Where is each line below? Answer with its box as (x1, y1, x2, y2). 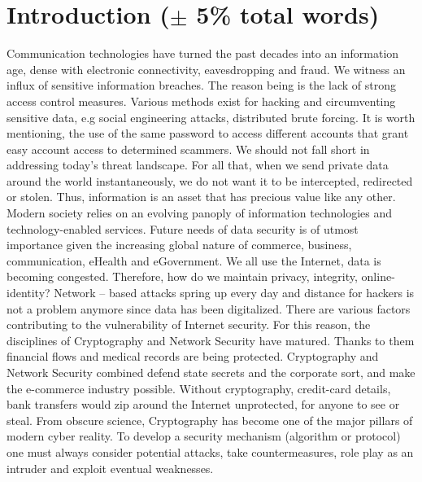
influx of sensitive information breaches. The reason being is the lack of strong (7, 77, 396, 94)
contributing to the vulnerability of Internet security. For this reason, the (7, 316, 371, 333)
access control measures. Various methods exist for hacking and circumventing (7, 92, 396, 109)
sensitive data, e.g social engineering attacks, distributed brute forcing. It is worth (7, 108, 415, 125)
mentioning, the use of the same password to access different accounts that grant (7, 125, 409, 142)
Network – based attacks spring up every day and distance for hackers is (54, 284, 415, 301)
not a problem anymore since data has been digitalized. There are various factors (7, 300, 411, 317)
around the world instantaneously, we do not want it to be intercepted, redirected (7, 172, 413, 189)
